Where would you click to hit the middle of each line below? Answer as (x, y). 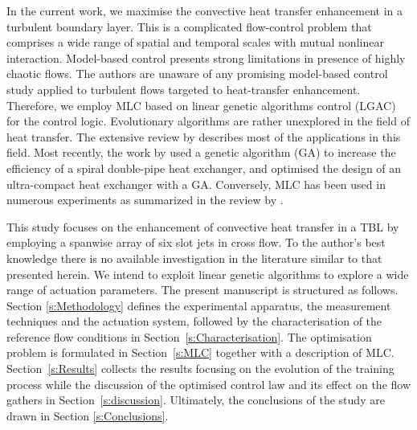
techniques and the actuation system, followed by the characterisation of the (194, 321)
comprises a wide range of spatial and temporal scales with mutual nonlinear (195, 42)
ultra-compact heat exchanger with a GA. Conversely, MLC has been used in (196, 184)
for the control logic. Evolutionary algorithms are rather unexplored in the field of (208, 121)
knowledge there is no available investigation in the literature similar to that (194, 258)
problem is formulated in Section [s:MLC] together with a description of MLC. (200, 352)
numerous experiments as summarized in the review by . (145, 200)
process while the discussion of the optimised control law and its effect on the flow (209, 384)
